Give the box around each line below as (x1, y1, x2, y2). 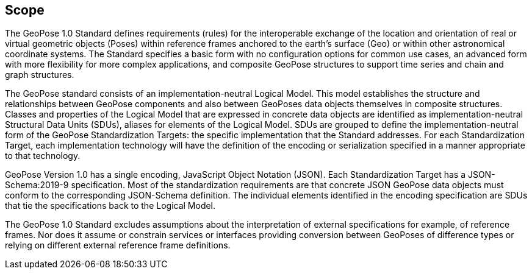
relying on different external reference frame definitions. (5, 240, 231, 251)
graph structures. (5, 69, 74, 80)
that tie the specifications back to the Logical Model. (5, 200, 216, 211)
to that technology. (5, 150, 81, 161)
